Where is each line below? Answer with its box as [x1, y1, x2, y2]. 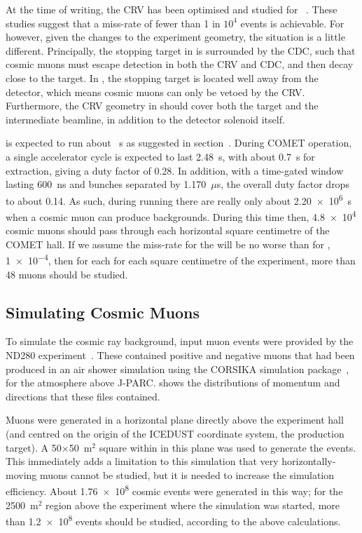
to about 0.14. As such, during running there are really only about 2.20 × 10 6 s [6, 191, 352, 208]
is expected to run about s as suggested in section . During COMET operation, [6, 135, 352, 150]
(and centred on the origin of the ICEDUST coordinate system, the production [6, 426, 344, 441]
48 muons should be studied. [6, 266, 128, 281]
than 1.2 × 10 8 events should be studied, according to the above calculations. [6, 512, 341, 528]
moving [6, 467, 37, 482]
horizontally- [281, 454, 336, 468]
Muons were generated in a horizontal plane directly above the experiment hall [6, 412, 344, 427]
